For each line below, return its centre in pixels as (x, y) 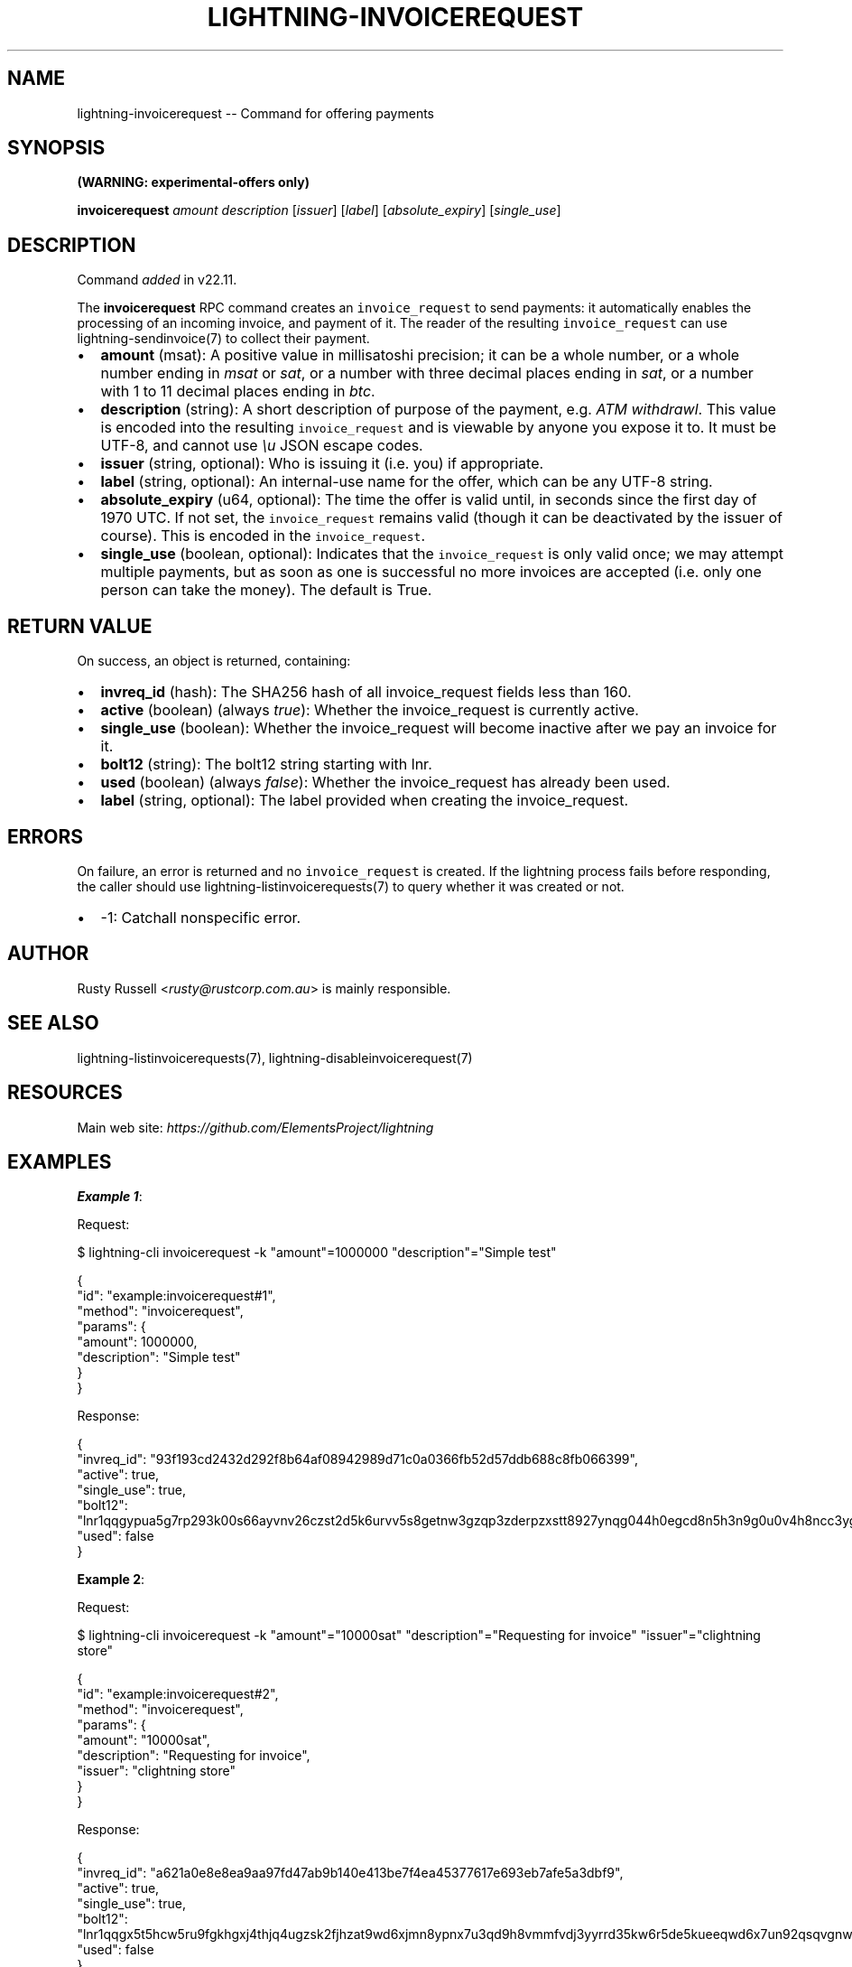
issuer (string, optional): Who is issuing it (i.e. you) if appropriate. (322, 464)
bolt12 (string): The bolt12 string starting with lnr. (266, 764)
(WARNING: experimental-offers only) (193, 182)
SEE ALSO (53, 1023)
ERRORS (46, 836)
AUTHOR (48, 954)
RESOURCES (65, 1093)
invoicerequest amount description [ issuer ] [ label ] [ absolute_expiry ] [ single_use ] (319, 210)
